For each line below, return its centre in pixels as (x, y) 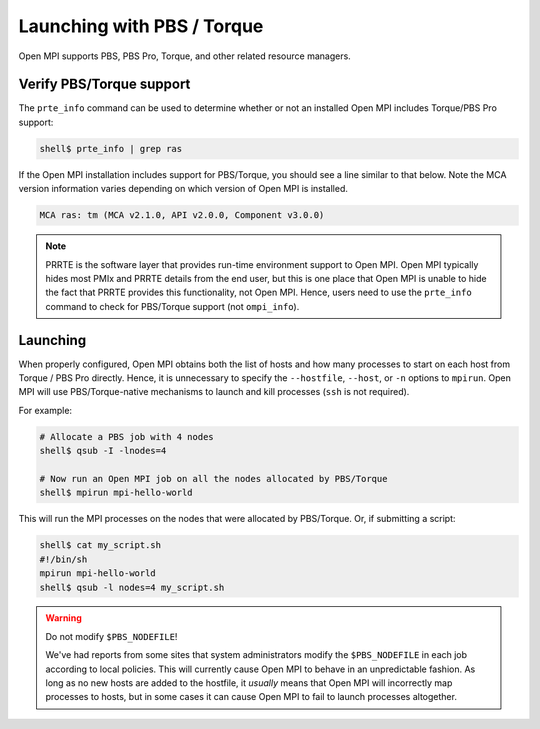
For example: (45, 410)
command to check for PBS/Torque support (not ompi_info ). (172, 306)
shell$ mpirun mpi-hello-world (116, 493)
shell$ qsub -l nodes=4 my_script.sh (132, 587)
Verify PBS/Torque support (104, 84)
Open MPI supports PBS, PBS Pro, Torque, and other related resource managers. (185, 56)
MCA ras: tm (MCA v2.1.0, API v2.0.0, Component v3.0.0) (182, 215)
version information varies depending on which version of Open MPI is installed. (183, 189)
